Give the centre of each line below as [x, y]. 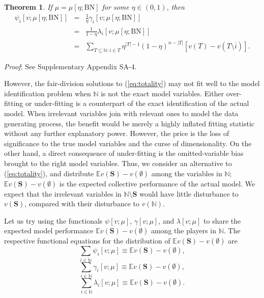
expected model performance [49, 231]
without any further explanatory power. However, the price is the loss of [117, 133]
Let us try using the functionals [53, 220]
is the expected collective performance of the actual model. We [157, 183]
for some [115, 7]
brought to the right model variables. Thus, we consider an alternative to [118, 163]
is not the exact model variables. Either [163, 93]
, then [175, 7]
